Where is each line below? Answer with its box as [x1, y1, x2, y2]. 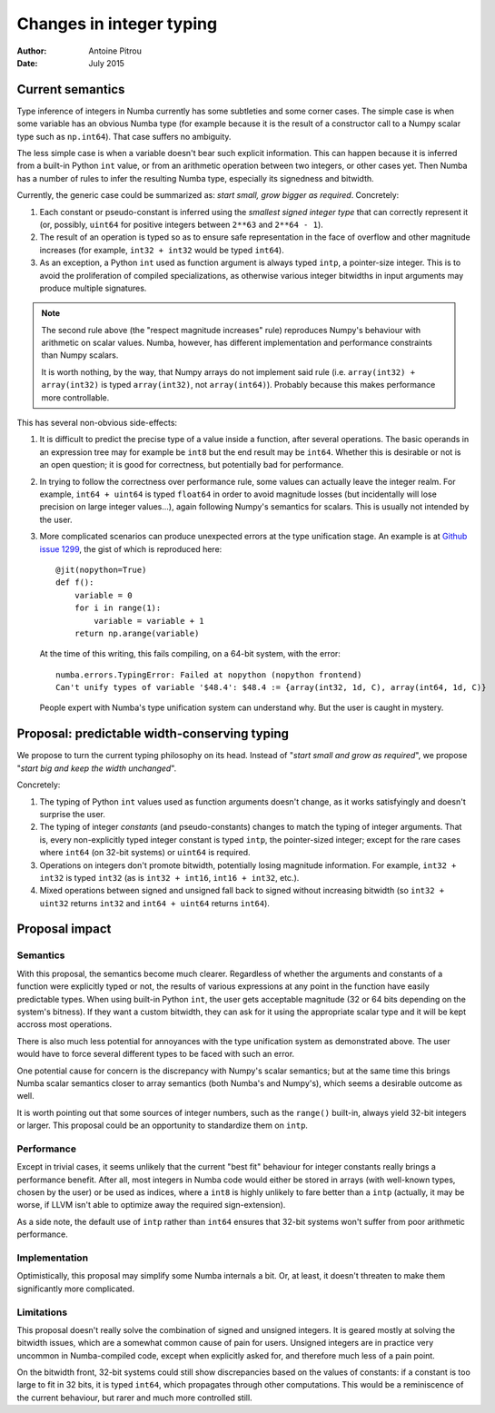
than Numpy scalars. [41, 350, 119, 361]
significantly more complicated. [16, 1283, 135, 1294]
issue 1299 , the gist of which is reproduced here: [39, 543, 223, 554]
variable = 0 [74, 590, 133, 600]
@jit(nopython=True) [55, 564, 147, 575]
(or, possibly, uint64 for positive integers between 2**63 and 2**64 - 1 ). [39, 219, 324, 230]
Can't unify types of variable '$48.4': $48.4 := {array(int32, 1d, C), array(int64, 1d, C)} [55, 682, 487, 693]
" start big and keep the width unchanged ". [16, 763, 177, 774]
